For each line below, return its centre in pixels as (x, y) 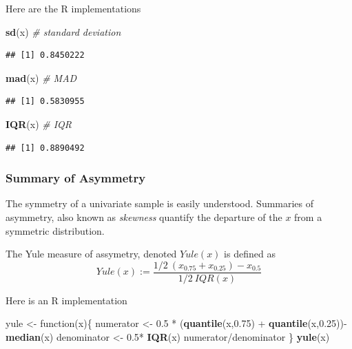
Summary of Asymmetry (76, 178)
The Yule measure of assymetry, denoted (91, 254)
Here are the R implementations (73, 8)
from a (308, 216)
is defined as (250, 254)
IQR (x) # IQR (39, 124)
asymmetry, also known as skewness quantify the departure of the (144, 216)
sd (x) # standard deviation (63, 31)
